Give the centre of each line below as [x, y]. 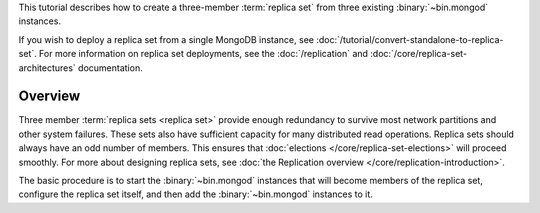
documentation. [111, 67]
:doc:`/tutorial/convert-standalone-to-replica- [410, 39]
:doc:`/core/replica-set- [419, 54]
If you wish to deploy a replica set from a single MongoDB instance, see [166, 39]
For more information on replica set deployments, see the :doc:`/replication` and [203, 54]
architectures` [47, 67]
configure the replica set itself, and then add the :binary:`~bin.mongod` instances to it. [196, 194]
